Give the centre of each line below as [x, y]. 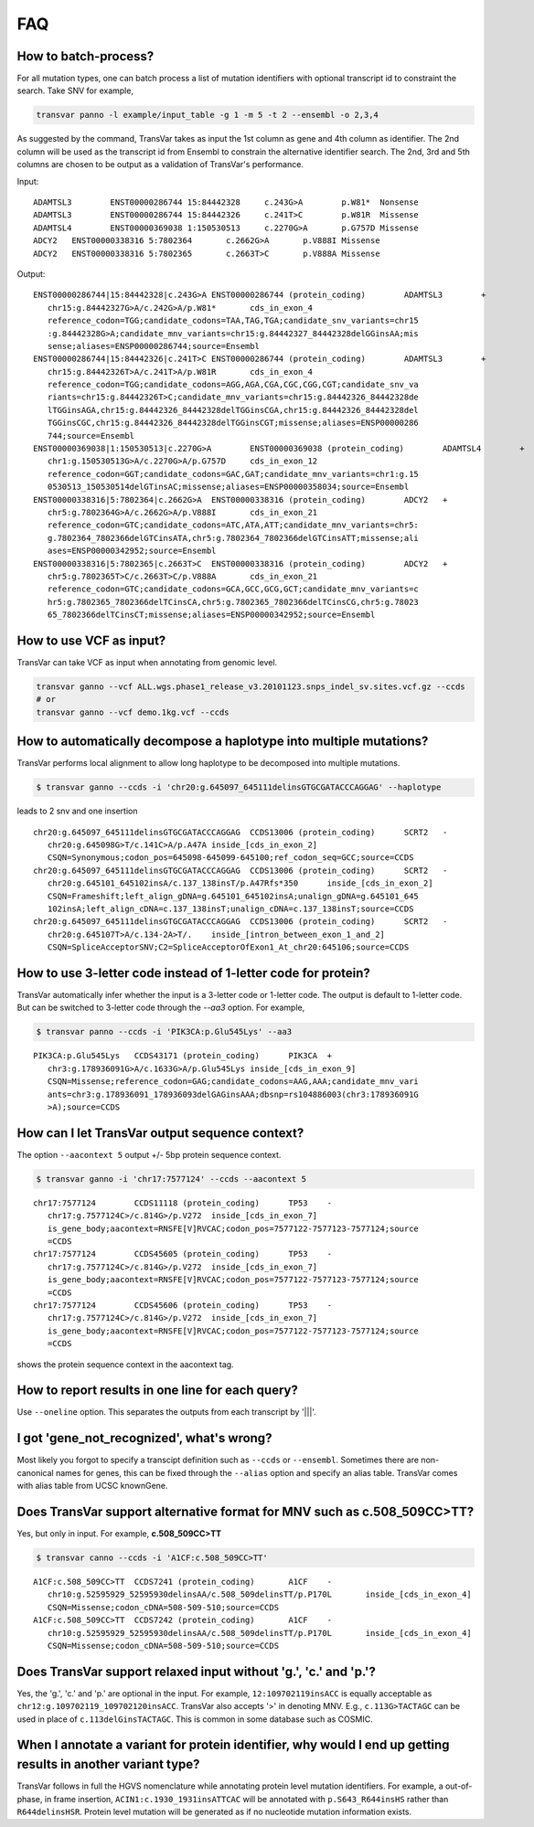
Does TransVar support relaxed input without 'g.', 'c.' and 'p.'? [197, 1671]
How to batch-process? [85, 56]
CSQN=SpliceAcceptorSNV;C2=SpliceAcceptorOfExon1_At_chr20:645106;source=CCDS [228, 947]
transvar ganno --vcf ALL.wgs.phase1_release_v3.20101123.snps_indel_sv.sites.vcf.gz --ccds [251, 686]
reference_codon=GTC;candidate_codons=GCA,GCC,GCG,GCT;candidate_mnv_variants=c [233, 589]
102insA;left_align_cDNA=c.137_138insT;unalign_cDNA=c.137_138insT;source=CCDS [230, 908]
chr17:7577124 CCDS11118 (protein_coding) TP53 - [183, 1203]
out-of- [459, 1786]
